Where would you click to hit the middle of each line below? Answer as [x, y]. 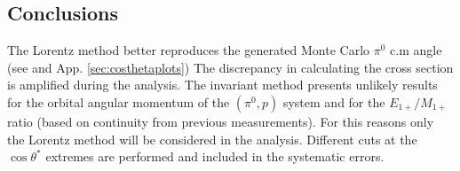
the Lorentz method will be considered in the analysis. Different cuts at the [212, 139]
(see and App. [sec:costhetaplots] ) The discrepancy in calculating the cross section [230, 67]
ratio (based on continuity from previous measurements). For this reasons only [221, 121]
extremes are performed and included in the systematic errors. [215, 156]
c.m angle [416, 50]
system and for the [334, 101]
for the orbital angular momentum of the [119, 101]
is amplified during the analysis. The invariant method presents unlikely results [222, 85]
